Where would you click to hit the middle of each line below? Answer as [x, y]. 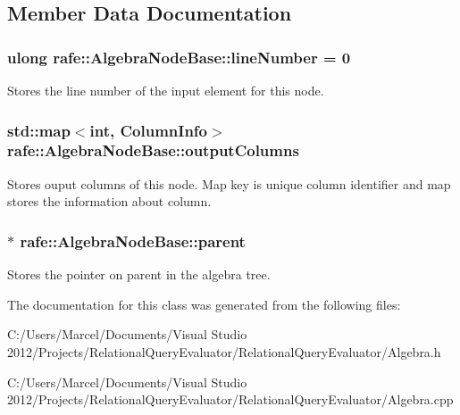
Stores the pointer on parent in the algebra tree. [139, 274]
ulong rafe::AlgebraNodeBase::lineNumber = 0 [179, 57]
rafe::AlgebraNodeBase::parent [133, 241]
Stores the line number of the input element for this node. [166, 90]
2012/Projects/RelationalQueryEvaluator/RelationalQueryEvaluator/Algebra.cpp [230, 399]
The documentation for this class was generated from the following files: [204, 304]
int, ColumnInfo [149, 130]
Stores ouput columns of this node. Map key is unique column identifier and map [229, 183]
